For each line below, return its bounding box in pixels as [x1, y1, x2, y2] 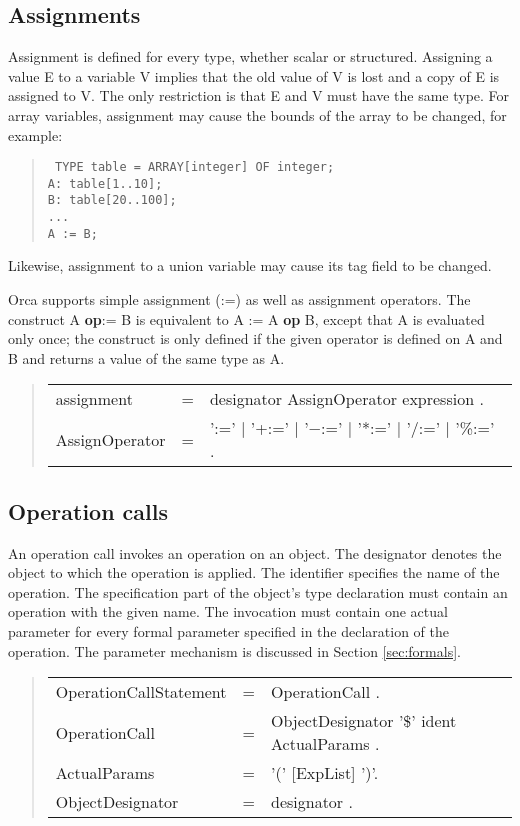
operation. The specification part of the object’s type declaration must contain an [8, 581, 508, 602]
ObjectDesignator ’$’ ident [271, 709, 457, 733]
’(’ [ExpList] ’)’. [271, 761, 379, 785]
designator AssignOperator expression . [209, 387, 484, 411]
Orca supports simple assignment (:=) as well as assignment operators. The [8, 289, 471, 310]
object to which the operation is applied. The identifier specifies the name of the [8, 562, 500, 583]
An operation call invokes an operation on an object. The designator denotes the [8, 542, 502, 563]
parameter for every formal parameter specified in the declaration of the [8, 621, 449, 641]
